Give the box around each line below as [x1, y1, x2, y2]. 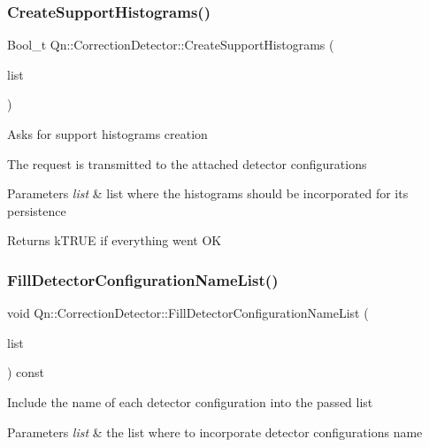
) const [7, 363, 45, 381]
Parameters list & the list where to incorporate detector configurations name [7, 422, 423, 441]
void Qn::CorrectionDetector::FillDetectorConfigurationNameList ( [7, 304, 369, 322]
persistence [7, 201, 66, 220]
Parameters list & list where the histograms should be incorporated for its [7, 184, 409, 203]
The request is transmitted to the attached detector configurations [7, 154, 367, 173]
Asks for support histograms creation [7, 125, 208, 143]
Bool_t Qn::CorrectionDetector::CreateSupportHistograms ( [7, 35, 334, 54]
